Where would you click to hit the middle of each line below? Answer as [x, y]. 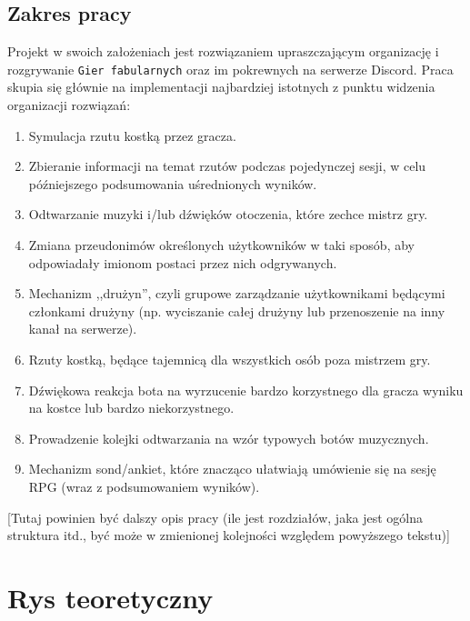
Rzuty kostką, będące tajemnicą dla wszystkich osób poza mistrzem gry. [230, 359]
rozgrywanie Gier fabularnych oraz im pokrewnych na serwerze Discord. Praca [230, 69]
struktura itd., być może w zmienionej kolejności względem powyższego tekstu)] [229, 535]
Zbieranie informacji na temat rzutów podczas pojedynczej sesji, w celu [227, 166]
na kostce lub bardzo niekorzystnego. [131, 408]
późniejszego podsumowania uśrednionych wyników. [173, 183]
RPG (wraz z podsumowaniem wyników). [144, 486]
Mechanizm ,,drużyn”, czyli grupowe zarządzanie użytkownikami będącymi [237, 293]
